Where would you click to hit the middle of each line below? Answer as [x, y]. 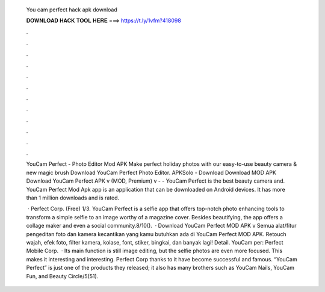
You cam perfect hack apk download [72, 10]
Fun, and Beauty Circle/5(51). [62, 276]
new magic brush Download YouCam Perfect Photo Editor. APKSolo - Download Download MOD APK [151, 172]
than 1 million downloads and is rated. [73, 198]
